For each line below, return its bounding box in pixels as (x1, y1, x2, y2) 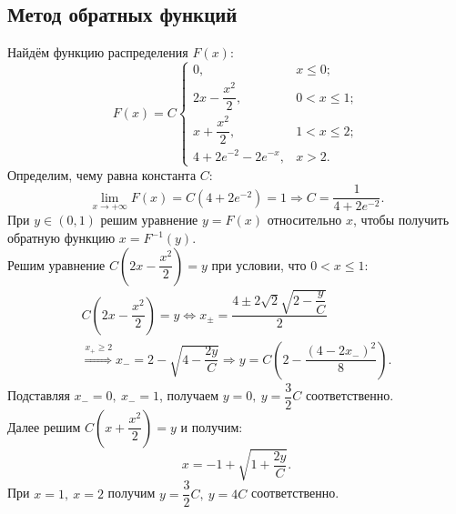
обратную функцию (7, 228, 116, 247)
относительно (267, 210, 342, 229)
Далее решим (7, 417, 81, 436)
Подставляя (7, 386, 70, 405)
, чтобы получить (353, 210, 450, 229)
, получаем (158, 386, 219, 405)
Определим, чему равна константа (7, 165, 197, 184)
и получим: (180, 417, 243, 436)
